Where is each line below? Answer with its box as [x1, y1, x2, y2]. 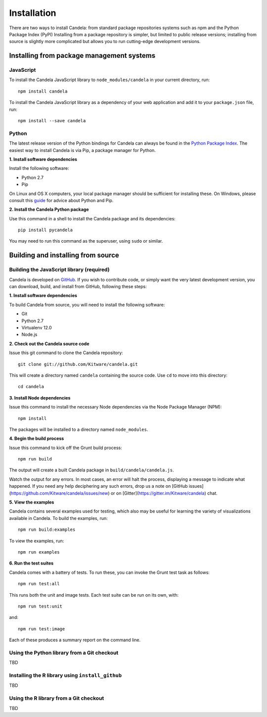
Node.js [21, 332, 38, 338]
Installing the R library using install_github [9, 672, 122, 678]
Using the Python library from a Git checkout [9, 649, 119, 656]
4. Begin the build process [9, 436, 64, 442]
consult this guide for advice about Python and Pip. [9, 197, 114, 203]
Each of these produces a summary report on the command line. [9, 637, 141, 643]
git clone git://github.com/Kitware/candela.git [18, 361, 138, 367]
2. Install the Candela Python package [9, 206, 89, 212]
